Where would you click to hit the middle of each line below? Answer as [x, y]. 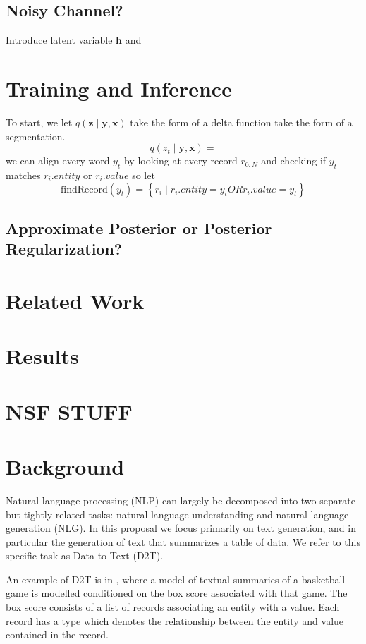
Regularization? [64, 249]
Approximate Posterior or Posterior [139, 227]
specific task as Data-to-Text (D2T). [85, 555]
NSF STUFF [69, 411]
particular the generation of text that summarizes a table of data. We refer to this [183, 541]
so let [144, 175]
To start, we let [39, 122]
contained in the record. [57, 634]
